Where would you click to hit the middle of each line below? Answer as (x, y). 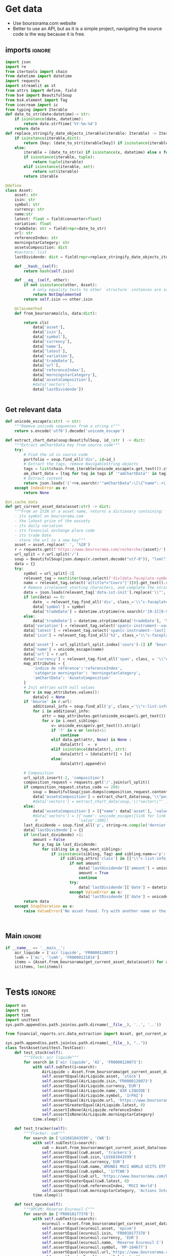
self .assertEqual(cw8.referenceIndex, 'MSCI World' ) (99, 1186)
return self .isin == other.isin (58, 299)
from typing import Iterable (36, 110)
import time (18, 1015)
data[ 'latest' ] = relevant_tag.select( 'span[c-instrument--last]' (96, 631)
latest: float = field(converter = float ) (58, 219)
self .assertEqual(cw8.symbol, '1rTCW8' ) (85, 1171)
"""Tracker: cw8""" (45, 1134)
